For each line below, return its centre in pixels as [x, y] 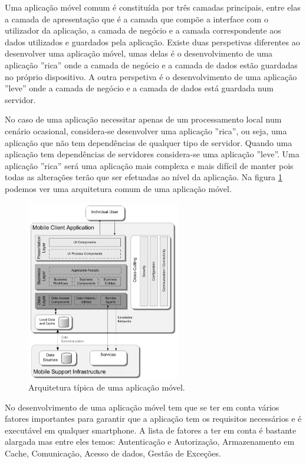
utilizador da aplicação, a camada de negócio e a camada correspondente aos [143, 30]
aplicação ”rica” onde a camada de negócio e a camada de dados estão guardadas [151, 65]
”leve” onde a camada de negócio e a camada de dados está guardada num [139, 88]
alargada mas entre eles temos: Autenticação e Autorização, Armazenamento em [150, 441]
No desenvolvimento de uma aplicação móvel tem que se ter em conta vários [142, 407]
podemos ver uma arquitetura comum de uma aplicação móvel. [118, 188]
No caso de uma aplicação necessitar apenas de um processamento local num [143, 119]
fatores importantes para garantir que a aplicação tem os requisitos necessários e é [153, 419]
